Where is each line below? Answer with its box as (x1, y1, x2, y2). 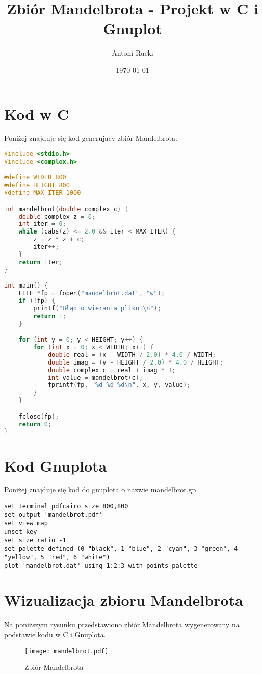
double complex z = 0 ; (18, 213, 96, 220)
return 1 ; (33, 312, 66, 320)
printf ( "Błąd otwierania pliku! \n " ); (33, 304, 161, 312)
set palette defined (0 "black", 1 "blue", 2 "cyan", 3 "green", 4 (4, 545, 238, 553)
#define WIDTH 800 (4, 174, 66, 182)
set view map (4, 520, 48, 527)
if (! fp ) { (18, 297, 56, 304)
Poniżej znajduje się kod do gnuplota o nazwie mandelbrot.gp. (4, 484, 198, 495)
